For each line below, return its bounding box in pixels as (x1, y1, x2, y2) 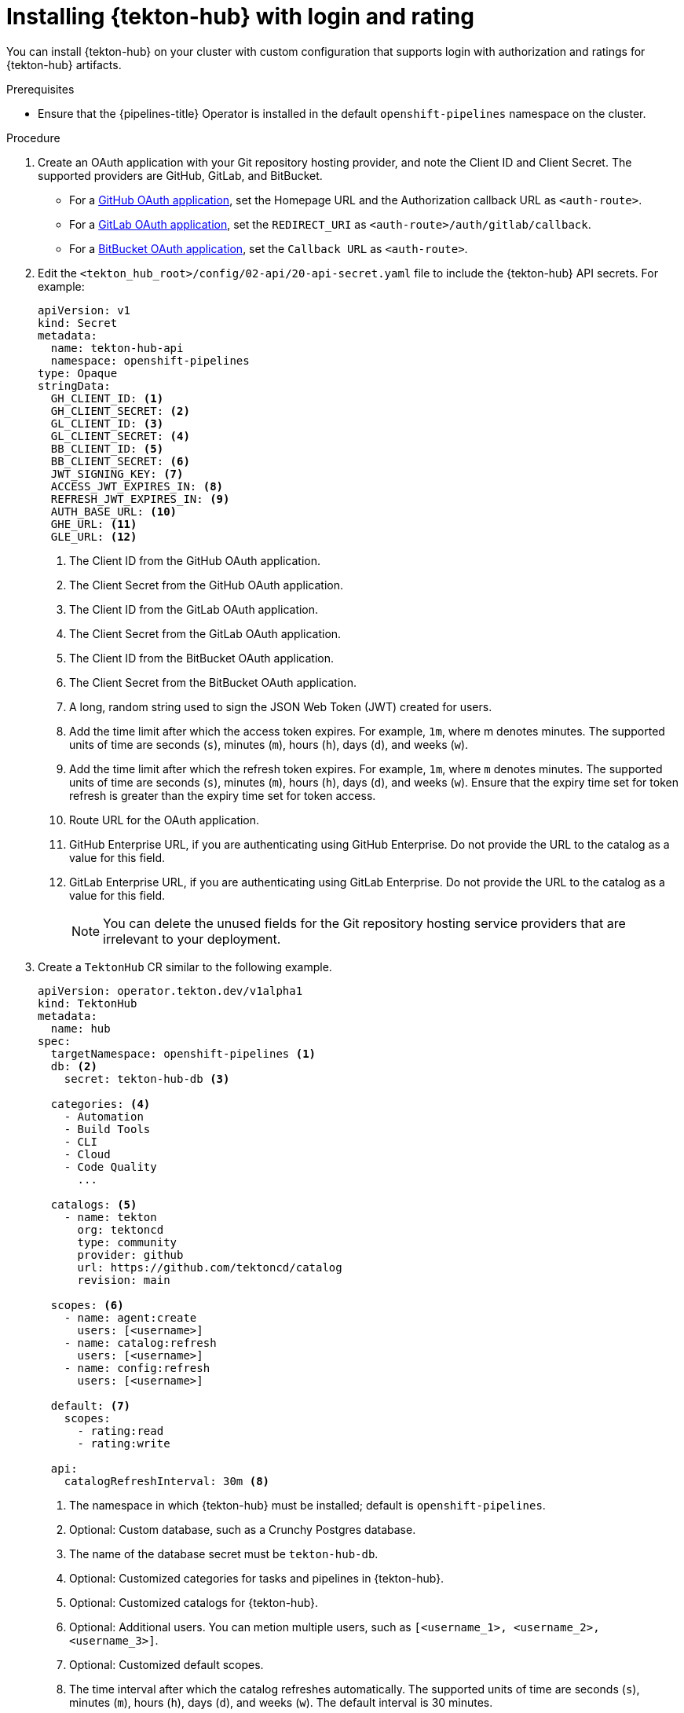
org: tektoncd (77, 1223, 164, 1236)
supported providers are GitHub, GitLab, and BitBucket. (38, 168, 323, 182)
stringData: (38, 379, 111, 392)
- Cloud (64, 1147, 111, 1161)
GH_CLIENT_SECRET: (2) (50, 404, 190, 417)
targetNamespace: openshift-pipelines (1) (50, 1047, 316, 1060)
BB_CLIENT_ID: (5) (50, 442, 164, 455)
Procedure (6, 130, 60, 145)
